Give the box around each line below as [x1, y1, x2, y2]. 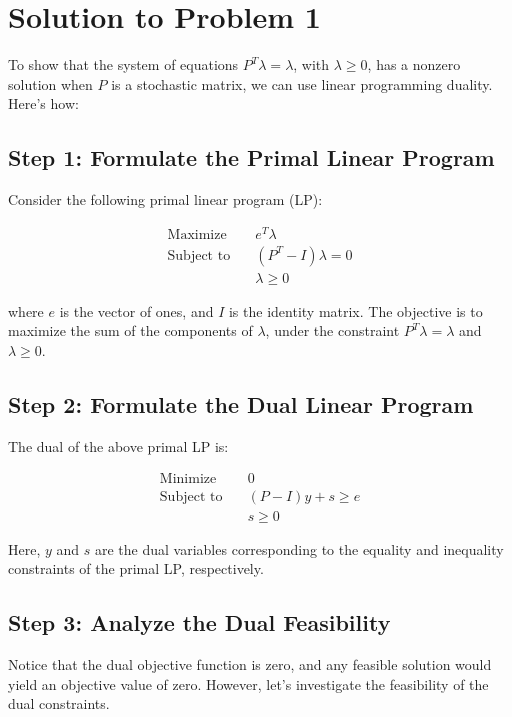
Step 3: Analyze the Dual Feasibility [8, 607, 391, 638]
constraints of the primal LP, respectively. [8, 558, 264, 579]
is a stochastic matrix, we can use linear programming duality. [111, 73, 493, 94]
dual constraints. [8, 693, 110, 714]
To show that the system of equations [8, 54, 239, 75]
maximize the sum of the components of [8, 320, 253, 341]
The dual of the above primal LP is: [8, 435, 229, 456]
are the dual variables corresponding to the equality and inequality [95, 538, 504, 559]
